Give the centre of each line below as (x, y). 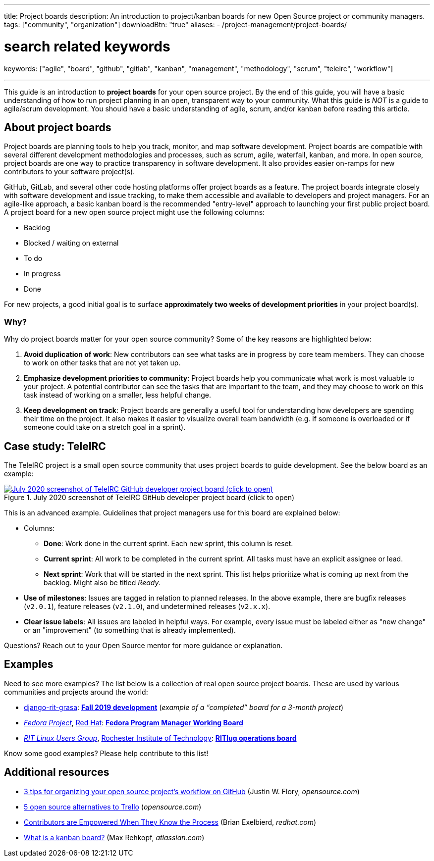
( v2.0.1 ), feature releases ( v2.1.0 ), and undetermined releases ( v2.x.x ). (147, 606)
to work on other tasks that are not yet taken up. (102, 363)
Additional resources (57, 772)
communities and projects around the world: (76, 692)
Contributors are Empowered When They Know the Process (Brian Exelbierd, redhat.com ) (170, 822)
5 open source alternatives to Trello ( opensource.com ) (113, 807)
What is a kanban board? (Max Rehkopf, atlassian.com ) (114, 837)
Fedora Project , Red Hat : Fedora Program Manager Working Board (134, 722)
